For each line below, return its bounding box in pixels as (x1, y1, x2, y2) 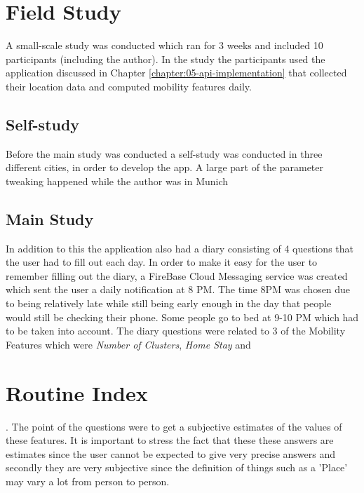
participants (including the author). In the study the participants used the (6, 51, 325, 66)
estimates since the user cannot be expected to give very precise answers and (6, 446, 335, 461)
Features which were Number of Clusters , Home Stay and (6, 337, 251, 351)
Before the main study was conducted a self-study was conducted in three (6, 146, 323, 161)
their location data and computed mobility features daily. (6, 79, 252, 93)
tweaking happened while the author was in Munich (6, 173, 229, 188)
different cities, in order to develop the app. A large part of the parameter (6, 160, 324, 175)
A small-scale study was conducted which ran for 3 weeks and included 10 (6, 38, 323, 53)
